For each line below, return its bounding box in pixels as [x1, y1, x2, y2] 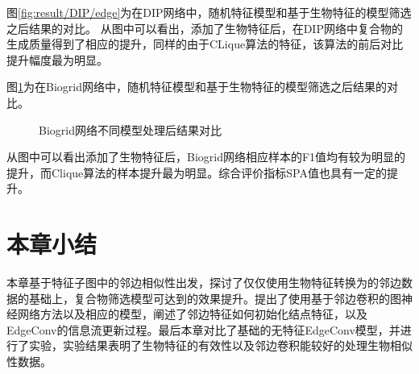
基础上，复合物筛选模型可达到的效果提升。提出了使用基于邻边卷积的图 [28, 289, 401, 306]
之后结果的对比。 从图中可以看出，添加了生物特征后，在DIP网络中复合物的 [6, 19, 403, 36]
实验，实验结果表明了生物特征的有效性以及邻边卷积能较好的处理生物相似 [28, 337, 413, 354]
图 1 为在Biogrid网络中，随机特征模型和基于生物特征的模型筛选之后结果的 [6, 78, 387, 95]
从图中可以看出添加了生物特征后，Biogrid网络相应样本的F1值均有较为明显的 [6, 148, 406, 165]
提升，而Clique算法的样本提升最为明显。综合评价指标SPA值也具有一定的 [6, 164, 387, 181]
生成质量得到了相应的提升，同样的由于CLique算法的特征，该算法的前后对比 [6, 35, 404, 52]
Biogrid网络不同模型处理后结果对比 [39, 121, 222, 138]
